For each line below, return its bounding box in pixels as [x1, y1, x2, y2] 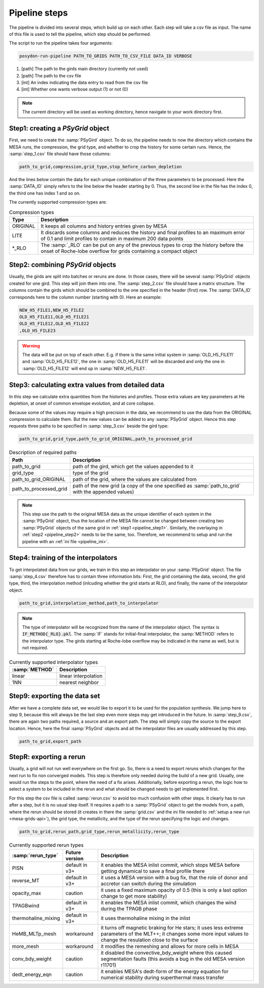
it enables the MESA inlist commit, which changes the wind [100, 899, 237, 906]
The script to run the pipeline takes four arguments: [9, 40, 113, 46]
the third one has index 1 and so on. [9, 190, 81, 196]
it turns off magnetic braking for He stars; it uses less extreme [100, 924, 243, 931]
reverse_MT [12, 877, 40, 884]
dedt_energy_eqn [12, 971, 52, 978]
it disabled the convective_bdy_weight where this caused [100, 949, 232, 956]
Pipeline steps [9, 7, 68, 18]
